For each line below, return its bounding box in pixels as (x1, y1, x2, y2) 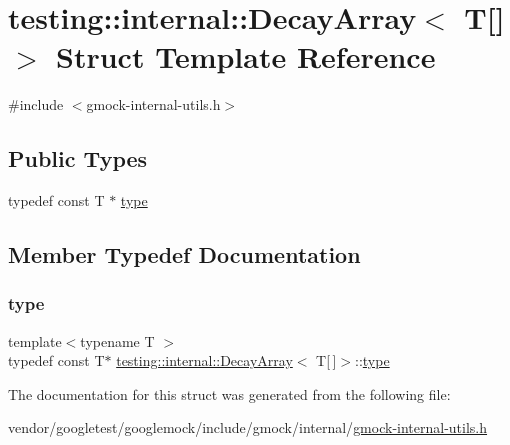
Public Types (8, 143, 148, 174)
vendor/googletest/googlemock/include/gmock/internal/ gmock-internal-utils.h (8, 417, 488, 438)
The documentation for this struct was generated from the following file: (8, 383, 451, 404)
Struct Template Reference (56, 36, 436, 77)
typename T (80, 330, 155, 351)
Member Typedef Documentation (8, 239, 361, 270)
